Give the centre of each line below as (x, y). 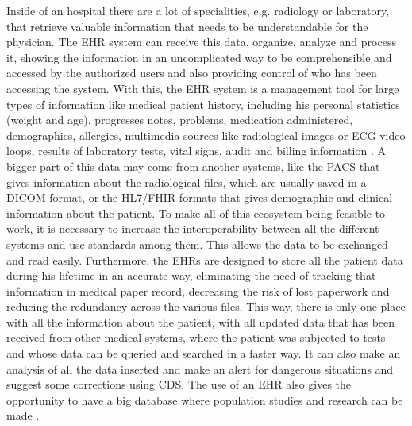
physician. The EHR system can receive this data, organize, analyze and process (201, 42)
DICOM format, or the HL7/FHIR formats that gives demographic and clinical (200, 198)
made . (23, 415)
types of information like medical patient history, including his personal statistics (203, 104)
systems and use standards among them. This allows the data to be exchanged (197, 244)
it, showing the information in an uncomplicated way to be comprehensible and (199, 57)
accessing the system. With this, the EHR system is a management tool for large (203, 88)
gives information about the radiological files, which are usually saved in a (187, 182)
